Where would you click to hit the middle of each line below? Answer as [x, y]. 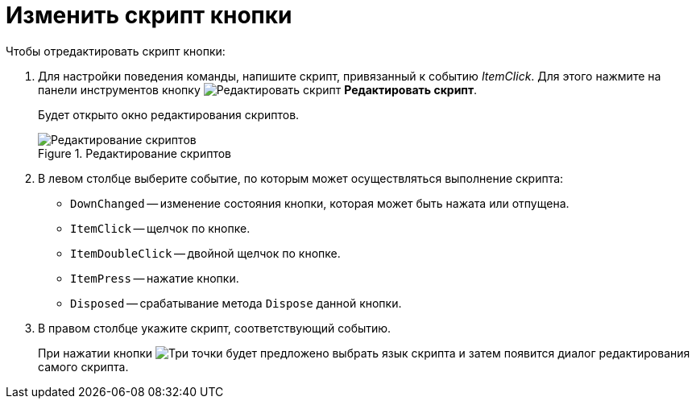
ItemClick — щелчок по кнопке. [160, 228]
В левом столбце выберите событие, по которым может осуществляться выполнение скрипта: [301, 178]
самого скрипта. [83, 366]
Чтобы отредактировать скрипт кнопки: [116, 51]
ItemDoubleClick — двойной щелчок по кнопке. [205, 253]
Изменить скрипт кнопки [149, 15]
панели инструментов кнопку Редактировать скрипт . [258, 89]
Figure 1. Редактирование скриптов [135, 153]
